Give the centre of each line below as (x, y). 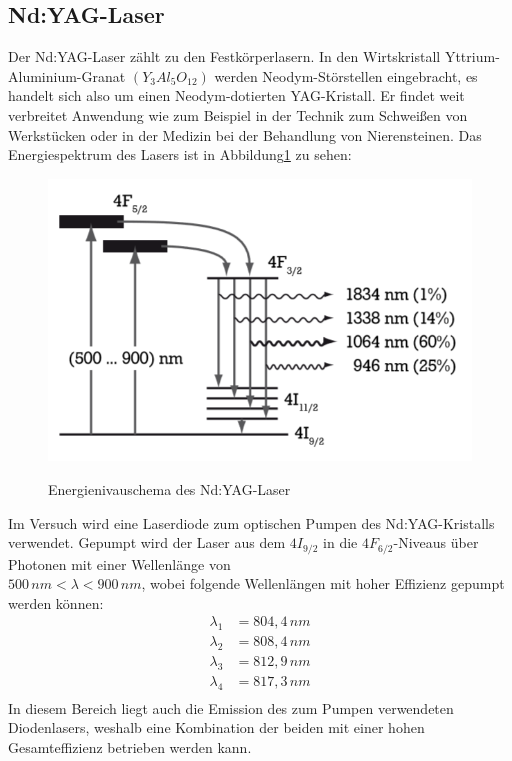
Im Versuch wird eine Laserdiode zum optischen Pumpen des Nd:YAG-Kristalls (251, 522)
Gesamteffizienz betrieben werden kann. (130, 746)
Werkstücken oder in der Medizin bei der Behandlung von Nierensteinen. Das (245, 134)
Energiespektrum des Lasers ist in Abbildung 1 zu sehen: (180, 154)
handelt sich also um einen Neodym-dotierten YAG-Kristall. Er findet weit (236, 95)
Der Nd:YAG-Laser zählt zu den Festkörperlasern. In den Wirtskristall (224, 56)
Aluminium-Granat (67, 75)
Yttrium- (472, 56)
